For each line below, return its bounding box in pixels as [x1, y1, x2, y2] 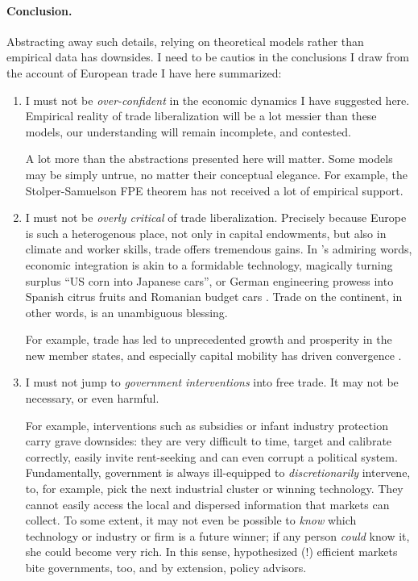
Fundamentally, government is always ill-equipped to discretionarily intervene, [25, 464, 411, 481]
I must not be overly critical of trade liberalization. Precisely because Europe [25, 209, 407, 226]
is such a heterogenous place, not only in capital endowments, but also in [25, 224, 387, 241]
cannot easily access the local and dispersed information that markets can [25, 495, 390, 512]
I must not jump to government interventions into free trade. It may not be [25, 374, 399, 391]
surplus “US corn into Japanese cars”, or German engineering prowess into [25, 272, 394, 289]
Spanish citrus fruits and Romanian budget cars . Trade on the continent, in [25, 288, 403, 305]
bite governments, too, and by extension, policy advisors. [25, 559, 307, 576]
